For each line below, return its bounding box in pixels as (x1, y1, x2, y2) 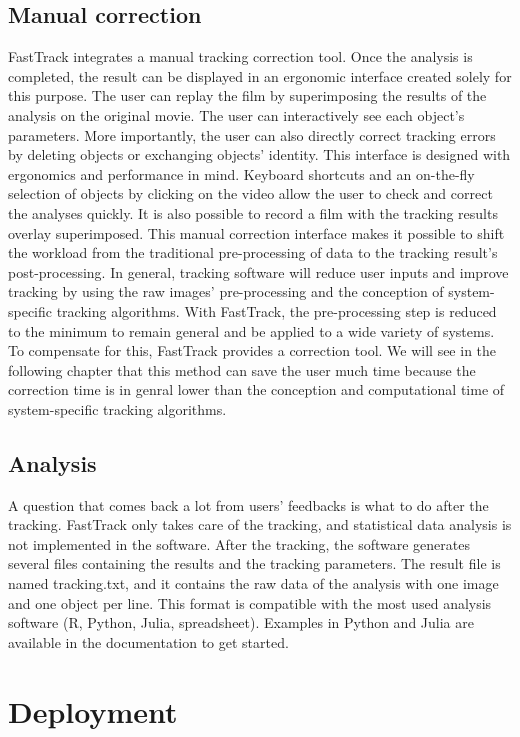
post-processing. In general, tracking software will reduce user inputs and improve (8, 261, 509, 282)
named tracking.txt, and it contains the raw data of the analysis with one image (8, 573, 499, 594)
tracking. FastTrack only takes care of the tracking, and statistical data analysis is (8, 514, 512, 535)
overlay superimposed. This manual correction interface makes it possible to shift (8, 222, 505, 243)
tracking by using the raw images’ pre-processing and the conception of (8, 281, 444, 302)
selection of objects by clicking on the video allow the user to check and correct (8, 183, 493, 204)
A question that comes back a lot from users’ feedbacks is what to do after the (8, 494, 489, 515)
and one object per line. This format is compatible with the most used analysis (8, 592, 492, 613)
